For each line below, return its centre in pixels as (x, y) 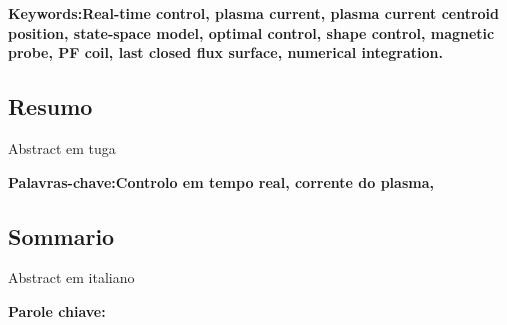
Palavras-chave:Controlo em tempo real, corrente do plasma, (221, 181)
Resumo (50, 106)
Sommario (61, 235)
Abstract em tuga (62, 147)
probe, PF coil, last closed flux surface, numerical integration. (225, 52)
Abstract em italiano (71, 277)
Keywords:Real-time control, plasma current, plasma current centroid (254, 13)
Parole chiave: (57, 310)
